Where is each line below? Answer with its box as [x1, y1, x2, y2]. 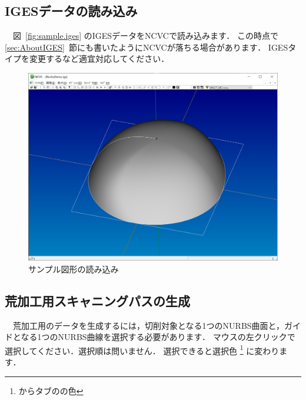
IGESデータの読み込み [5, 2, 138, 20]
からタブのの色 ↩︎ [18, 384, 84, 396]
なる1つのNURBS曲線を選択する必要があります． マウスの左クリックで [21, 331, 295, 343]
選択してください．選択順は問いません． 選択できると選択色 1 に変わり [5, 342, 280, 356]
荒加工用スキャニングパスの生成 [5, 291, 190, 309]
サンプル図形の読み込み [28, 262, 119, 275]
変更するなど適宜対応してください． [29, 52, 169, 65]
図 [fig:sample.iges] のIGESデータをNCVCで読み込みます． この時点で [12, 29, 278, 42]
